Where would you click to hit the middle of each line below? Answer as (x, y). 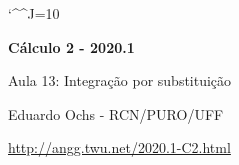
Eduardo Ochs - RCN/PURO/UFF (116, 113)
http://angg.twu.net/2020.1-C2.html (119, 147)
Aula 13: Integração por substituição (120, 80)
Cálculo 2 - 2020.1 (71, 46)
